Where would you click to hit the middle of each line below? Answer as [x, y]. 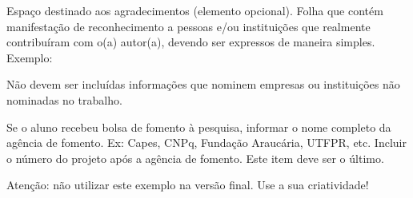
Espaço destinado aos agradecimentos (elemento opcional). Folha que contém [195, 10]
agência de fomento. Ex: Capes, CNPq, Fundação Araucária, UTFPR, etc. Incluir [206, 143]
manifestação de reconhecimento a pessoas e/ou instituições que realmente [188, 26]
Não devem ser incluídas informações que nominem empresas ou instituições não [203, 84]
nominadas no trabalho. [64, 99]
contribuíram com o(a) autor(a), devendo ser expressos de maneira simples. [191, 42]
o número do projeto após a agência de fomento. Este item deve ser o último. [195, 158]
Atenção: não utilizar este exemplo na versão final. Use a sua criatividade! [188, 185]
